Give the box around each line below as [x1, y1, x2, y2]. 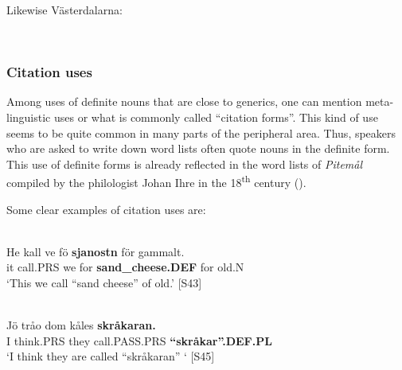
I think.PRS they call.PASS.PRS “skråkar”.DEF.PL [6, 332, 272, 349]
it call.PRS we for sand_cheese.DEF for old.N [6, 259, 244, 275]
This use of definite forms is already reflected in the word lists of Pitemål [6, 155, 363, 172]
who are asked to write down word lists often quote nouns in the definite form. [6, 140, 390, 157]
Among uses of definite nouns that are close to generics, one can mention [6, 93, 362, 110]
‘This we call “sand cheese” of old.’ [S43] [6, 275, 202, 290]
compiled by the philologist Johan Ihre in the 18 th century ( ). [6, 172, 306, 191]
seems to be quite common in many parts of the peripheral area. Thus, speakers [6, 124, 396, 141]
